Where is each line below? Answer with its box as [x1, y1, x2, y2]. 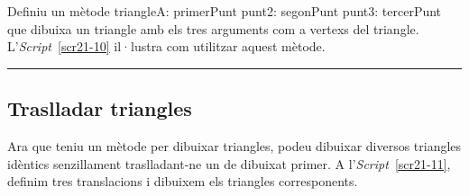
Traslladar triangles [7, 94, 192, 122]
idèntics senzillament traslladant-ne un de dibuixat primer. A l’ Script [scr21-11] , [7, 154, 451, 173]
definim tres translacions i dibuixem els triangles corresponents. [7, 172, 358, 191]
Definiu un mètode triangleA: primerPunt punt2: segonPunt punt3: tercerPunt [7, 2, 442, 20]
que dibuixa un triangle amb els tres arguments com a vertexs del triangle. [7, 19, 419, 38]
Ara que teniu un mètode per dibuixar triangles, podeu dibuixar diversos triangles [7, 136, 462, 155]
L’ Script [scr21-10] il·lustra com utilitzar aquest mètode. [7, 37, 326, 56]
